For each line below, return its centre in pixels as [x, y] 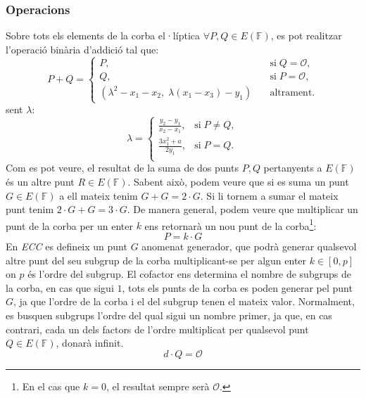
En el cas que [51, 386]
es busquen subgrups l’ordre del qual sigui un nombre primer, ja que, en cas [169, 315]
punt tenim [30, 209]
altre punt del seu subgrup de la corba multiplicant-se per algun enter [156, 260]
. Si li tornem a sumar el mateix [269, 195]
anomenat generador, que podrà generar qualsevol [249, 246]
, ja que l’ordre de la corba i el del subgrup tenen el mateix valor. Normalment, [184, 301]
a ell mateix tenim [99, 195]
